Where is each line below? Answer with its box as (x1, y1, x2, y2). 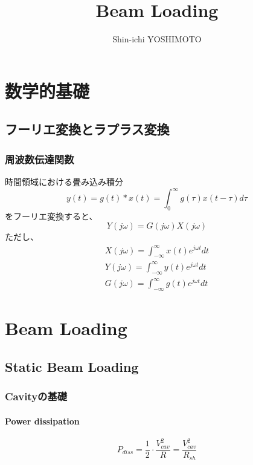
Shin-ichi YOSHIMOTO (112, 33, 202, 45)
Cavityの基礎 (5, 389, 68, 404)
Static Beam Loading (5, 357, 139, 376)
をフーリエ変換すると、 (5, 209, 98, 222)
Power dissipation (5, 414, 80, 427)
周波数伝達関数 (5, 151, 74, 166)
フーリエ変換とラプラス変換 (5, 120, 170, 138)
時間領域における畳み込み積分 (5, 175, 123, 187)
